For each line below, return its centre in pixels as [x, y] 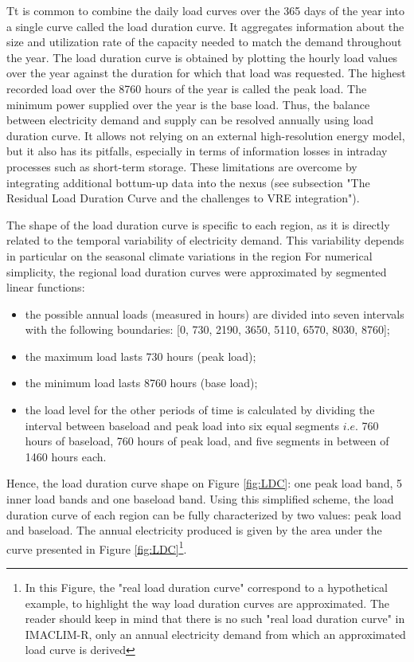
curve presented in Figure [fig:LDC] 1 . [97, 547]
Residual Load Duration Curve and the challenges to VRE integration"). [183, 198]
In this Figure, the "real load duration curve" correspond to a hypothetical [207, 588]
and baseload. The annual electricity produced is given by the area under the [194, 530]
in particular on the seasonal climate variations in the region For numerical [189, 255]
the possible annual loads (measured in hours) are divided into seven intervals [215, 313]
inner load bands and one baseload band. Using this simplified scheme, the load [200, 499]
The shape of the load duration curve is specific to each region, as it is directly [198, 224]
